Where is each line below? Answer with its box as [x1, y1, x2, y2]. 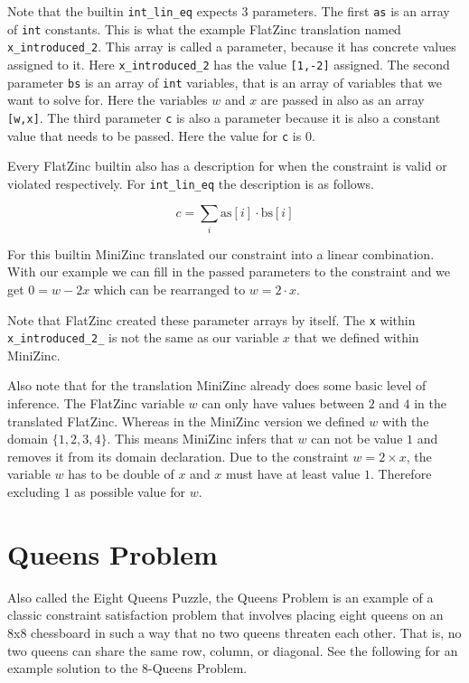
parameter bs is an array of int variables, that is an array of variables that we [7, 72, 442, 91]
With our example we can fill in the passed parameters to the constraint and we [7, 262, 451, 281]
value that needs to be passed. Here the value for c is [7, 126, 302, 145]
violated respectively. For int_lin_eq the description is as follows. [7, 173, 374, 192]
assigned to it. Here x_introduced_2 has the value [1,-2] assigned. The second [7, 54, 450, 73]
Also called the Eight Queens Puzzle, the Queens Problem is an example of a [7, 587, 434, 606]
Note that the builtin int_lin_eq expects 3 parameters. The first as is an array [7, 2, 450, 20]
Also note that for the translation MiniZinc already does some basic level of [7, 376, 427, 395]
